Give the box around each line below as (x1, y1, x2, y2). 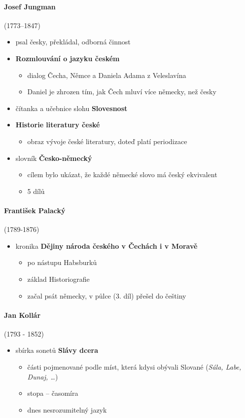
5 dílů (27, 186, 45, 196)
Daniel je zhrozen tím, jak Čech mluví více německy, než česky (27, 86, 216, 97)
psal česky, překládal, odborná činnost (15, 37, 131, 47)
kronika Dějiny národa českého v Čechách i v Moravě (15, 240, 198, 251)
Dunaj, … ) (27, 371, 58, 381)
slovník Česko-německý (15, 152, 92, 163)
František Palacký (4, 205, 66, 215)
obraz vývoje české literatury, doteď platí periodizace (27, 136, 187, 146)
